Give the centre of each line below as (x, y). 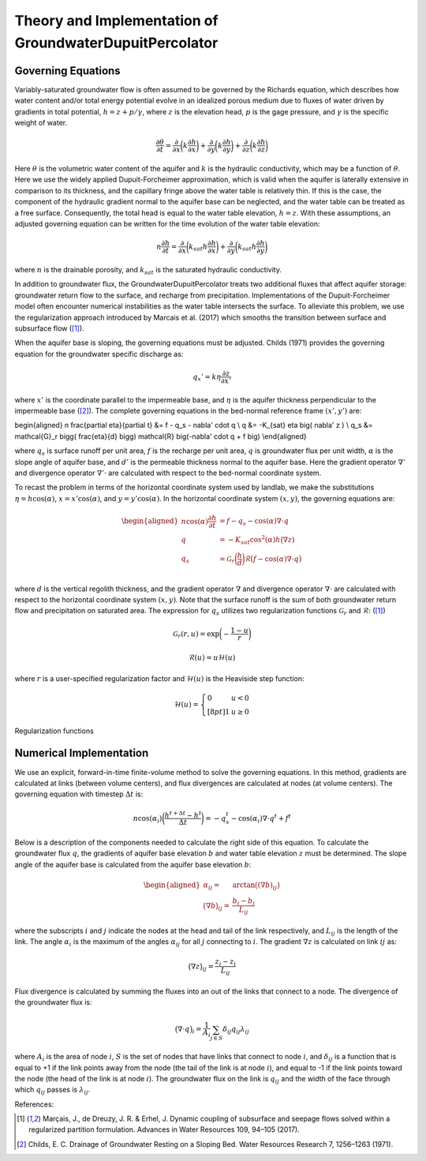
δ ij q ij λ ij (236, 1030)
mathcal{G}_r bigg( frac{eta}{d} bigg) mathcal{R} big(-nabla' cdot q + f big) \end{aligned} (161, 436)
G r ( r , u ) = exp (196, 634)
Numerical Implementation (82, 753)
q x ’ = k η (207, 377)
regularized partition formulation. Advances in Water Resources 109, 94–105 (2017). (164, 1129)
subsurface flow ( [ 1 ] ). (49, 328)
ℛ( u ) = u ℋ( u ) (212, 658)
